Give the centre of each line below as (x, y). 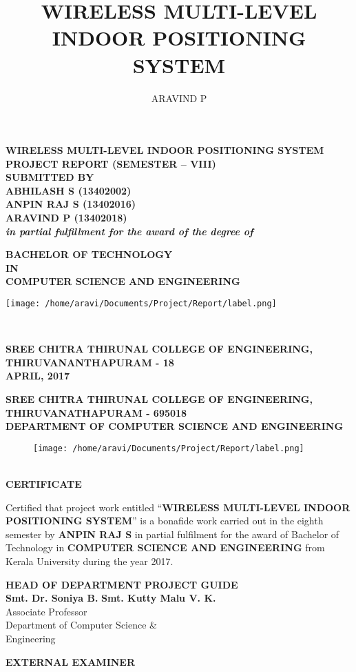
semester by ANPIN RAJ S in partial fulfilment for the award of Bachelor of (172, 534)
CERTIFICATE (44, 484)
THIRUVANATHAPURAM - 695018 (96, 412)
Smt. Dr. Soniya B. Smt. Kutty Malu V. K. (111, 598)
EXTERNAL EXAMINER (71, 661)
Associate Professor (46, 611)
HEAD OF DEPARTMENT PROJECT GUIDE (122, 584)
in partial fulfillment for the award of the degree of (129, 231)
